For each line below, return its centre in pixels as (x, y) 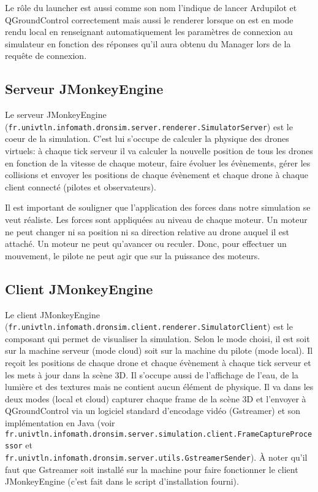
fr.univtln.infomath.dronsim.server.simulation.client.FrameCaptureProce (159, 434)
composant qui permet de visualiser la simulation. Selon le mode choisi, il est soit (157, 338)
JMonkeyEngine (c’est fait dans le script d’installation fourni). (122, 481)
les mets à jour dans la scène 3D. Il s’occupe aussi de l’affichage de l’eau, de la (152, 374)
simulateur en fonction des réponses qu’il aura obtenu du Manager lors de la (148, 43)
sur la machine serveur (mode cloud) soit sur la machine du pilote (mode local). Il (159, 350)
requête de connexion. (46, 56)
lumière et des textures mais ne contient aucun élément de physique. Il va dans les (159, 387)
